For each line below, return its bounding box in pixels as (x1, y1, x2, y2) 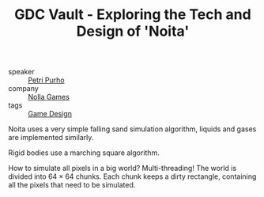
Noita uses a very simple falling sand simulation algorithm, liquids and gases (8, 124, 257, 134)
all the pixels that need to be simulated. (8, 180, 136, 190)
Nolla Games (28, 93, 70, 102)
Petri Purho (28, 75, 65, 85)
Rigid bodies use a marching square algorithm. (8, 148, 160, 157)
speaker (8, 67, 35, 77)
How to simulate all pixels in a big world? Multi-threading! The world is (8, 164, 237, 173)
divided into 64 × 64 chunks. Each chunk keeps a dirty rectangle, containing (8, 172, 257, 181)
